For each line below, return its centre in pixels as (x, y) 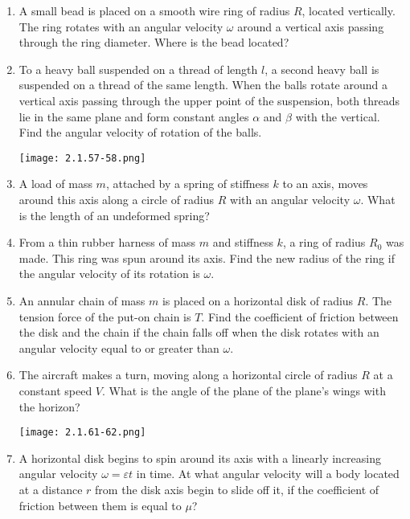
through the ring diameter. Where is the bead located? (154, 42)
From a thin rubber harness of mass (107, 242)
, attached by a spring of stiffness (187, 184)
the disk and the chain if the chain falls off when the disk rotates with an (199, 332)
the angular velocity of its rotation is (109, 274)
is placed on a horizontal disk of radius (258, 300)
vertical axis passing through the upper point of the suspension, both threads (209, 100)
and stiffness (243, 242)
